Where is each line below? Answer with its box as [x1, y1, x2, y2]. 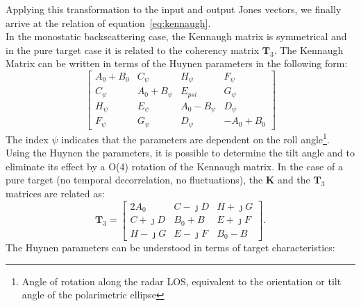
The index [6, 132, 49, 146]
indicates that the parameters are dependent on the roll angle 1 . [61, 129, 330, 146]
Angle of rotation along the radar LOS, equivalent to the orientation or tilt [22, 273, 342, 288]
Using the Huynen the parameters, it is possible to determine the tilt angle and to [6, 145, 355, 160]
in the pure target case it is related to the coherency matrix [6, 42, 260, 57]
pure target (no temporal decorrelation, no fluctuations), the [6, 172, 263, 187]
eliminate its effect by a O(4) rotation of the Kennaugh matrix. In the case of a [6, 159, 343, 173]
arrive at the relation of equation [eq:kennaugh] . [6, 15, 211, 30]
